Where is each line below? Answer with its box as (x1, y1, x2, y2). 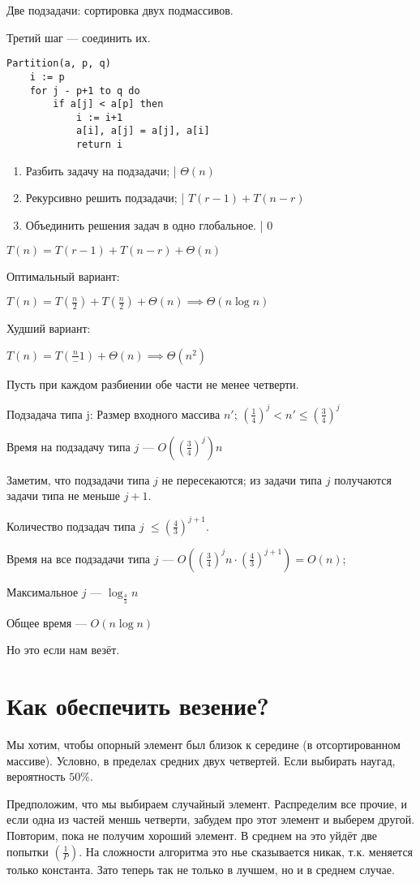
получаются (334, 471, 392, 488)
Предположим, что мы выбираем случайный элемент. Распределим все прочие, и (6, 795, 407, 812)
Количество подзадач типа (6, 517, 135, 534)
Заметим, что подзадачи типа (6, 471, 150, 488)
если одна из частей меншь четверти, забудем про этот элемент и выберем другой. (6, 811, 415, 828)
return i (75, 139, 123, 151)
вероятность (6, 768, 66, 785)
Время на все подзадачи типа (6, 549, 151, 566)
